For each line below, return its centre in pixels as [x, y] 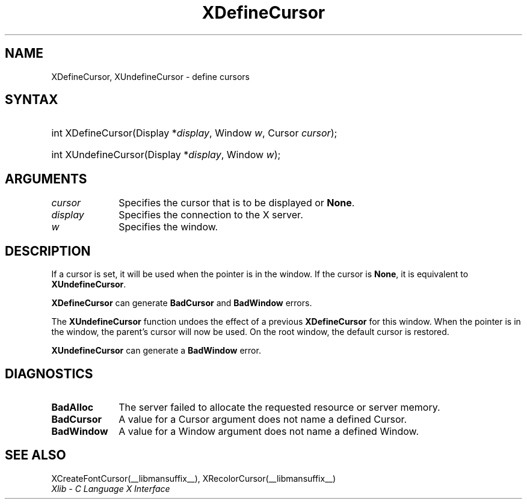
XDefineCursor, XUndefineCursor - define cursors [150, 76]
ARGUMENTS [46, 179]
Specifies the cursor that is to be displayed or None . [237, 203]
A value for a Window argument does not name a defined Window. [269, 431]
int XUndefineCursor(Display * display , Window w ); [166, 155]
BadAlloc [72, 407]
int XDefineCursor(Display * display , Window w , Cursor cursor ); [194, 133]
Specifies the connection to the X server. [211, 215]
